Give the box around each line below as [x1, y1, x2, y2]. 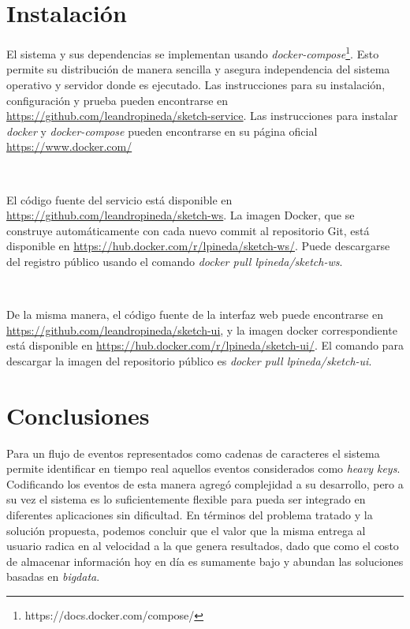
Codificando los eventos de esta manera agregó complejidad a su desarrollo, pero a [6, 475, 404, 492]
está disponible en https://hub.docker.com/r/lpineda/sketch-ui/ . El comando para [6, 337, 404, 354]
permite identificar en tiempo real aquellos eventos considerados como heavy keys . [6, 460, 401, 477]
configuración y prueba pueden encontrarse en [6, 92, 229, 108]
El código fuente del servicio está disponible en [6, 191, 233, 208]
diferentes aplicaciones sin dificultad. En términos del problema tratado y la [6, 506, 373, 522]
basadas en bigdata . [6, 568, 100, 585]
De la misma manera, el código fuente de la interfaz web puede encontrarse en [6, 306, 384, 323]
